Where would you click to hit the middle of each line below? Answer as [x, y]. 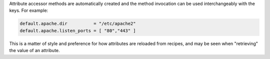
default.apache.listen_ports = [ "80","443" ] [78, 30]
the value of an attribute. [34, 51]
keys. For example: [29, 10]
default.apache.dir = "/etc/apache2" [78, 24]
